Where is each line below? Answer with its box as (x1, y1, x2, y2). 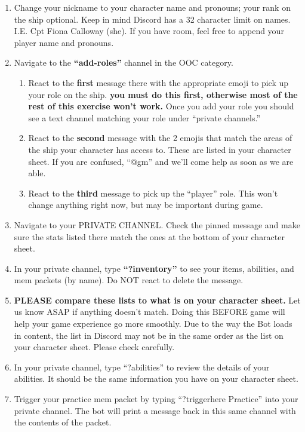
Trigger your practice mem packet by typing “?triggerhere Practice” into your (14, 393, 298, 405)
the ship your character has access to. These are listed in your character (28, 143, 291, 155)
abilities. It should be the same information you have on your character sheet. (14, 372, 298, 385)
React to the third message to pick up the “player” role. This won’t (28, 186, 278, 199)
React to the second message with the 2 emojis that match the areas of (28, 131, 292, 144)
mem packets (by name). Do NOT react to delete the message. (14, 274, 244, 286)
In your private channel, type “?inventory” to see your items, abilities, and (14, 262, 294, 274)
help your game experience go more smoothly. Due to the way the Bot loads (14, 317, 292, 330)
